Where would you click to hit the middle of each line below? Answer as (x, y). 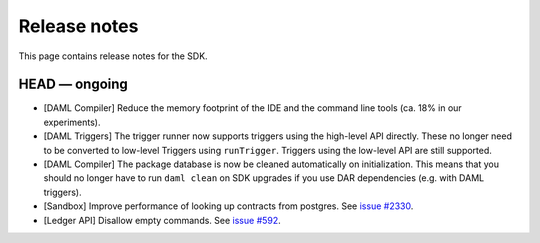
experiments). (72, 122)
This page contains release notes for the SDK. (113, 56)
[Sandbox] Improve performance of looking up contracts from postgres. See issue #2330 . (228, 206)
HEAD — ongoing (73, 84)
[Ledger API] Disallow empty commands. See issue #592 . (162, 220)
